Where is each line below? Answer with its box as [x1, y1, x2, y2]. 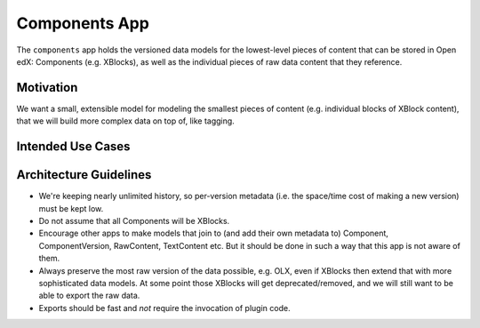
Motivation [16, 80, 78, 95]
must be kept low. [38, 203, 104, 213]
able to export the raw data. [38, 290, 140, 301]
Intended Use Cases [16, 139, 131, 155]
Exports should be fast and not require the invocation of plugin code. [38, 302, 291, 313]
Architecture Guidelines [16, 167, 152, 182]
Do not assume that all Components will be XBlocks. [38, 215, 230, 226]
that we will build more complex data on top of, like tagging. [16, 116, 235, 126]
